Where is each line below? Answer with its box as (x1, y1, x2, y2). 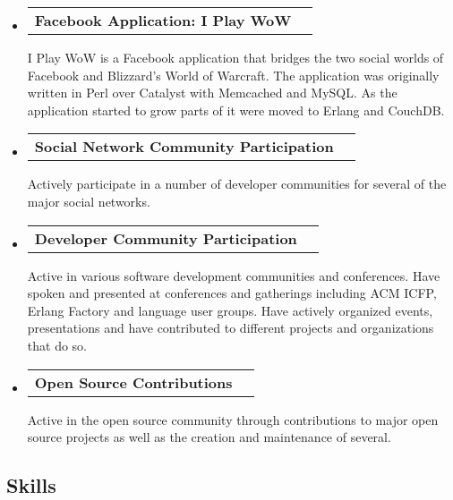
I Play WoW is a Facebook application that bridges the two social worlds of (27, 48, 444, 66)
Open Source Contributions (34, 371, 233, 393)
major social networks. (27, 191, 150, 210)
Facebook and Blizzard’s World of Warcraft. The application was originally (27, 65, 440, 84)
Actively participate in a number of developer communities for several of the (27, 174, 447, 193)
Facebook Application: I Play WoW (34, 10, 292, 30)
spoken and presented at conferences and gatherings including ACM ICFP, (27, 284, 437, 302)
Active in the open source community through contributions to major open (27, 410, 439, 428)
